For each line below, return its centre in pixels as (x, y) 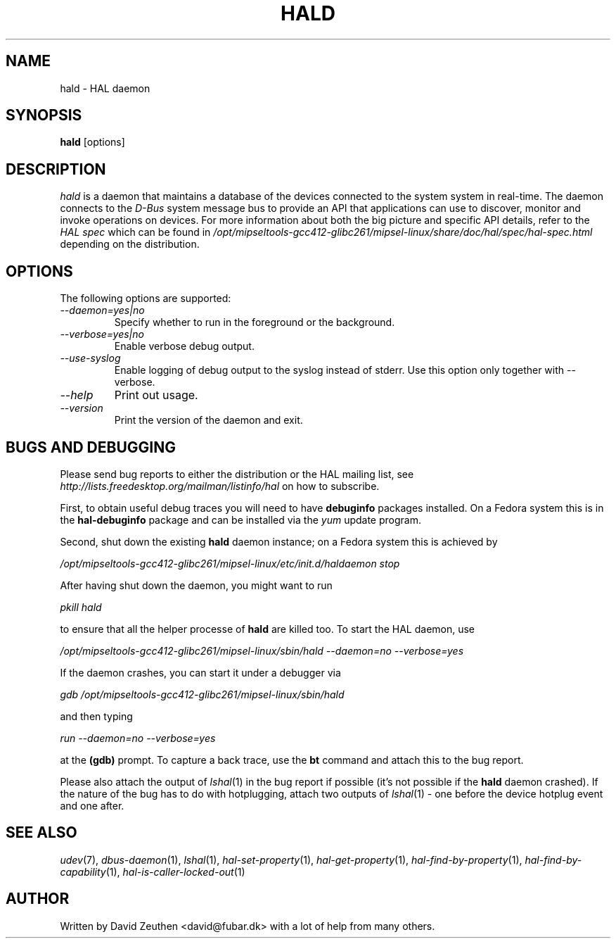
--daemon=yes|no (102, 310)
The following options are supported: (146, 298)
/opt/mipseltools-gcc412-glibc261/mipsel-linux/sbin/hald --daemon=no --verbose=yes (262, 650)
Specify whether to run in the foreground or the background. (255, 322)
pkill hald (81, 607)
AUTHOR (38, 899)
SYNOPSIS (44, 115)
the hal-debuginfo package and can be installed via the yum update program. (240, 520)
